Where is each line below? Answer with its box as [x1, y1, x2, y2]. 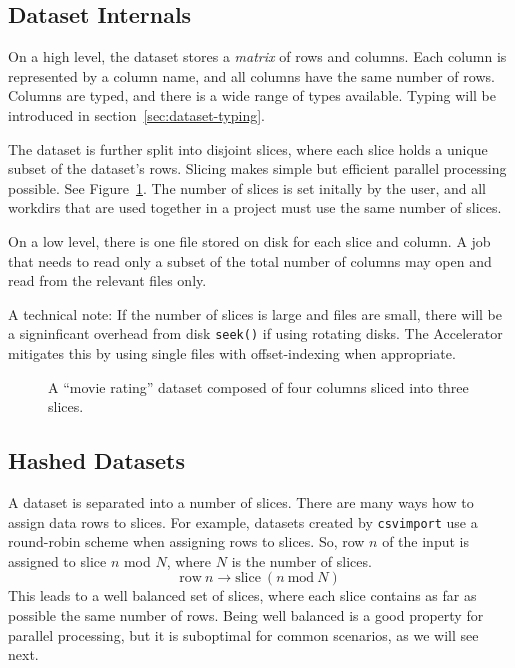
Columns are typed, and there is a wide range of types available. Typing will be [8, 85, 497, 106]
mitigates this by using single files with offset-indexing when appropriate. [8, 342, 456, 363]
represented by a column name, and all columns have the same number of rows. [8, 65, 495, 86]
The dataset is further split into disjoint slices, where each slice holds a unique [8, 138, 488, 159]
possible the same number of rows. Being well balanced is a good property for [8, 605, 484, 625]
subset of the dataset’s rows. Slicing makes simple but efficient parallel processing [8, 158, 507, 179]
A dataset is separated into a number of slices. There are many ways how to [8, 491, 474, 512]
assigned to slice [8, 550, 107, 571]
